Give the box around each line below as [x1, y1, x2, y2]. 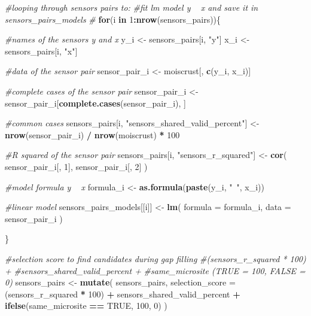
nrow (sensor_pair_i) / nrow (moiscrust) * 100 [5, 128, 180, 141]
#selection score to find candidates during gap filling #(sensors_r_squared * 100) [5, 252, 306, 265]
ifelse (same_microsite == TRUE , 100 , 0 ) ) [5, 299, 167, 312]
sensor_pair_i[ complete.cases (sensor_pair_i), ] [5, 96, 186, 109]
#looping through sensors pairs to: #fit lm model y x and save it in [5, 1, 258, 13]
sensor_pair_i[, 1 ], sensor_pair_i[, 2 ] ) [5, 160, 148, 172]
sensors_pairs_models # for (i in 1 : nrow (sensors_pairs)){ [5, 13, 221, 25]
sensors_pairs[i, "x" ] [5, 44, 78, 57]
